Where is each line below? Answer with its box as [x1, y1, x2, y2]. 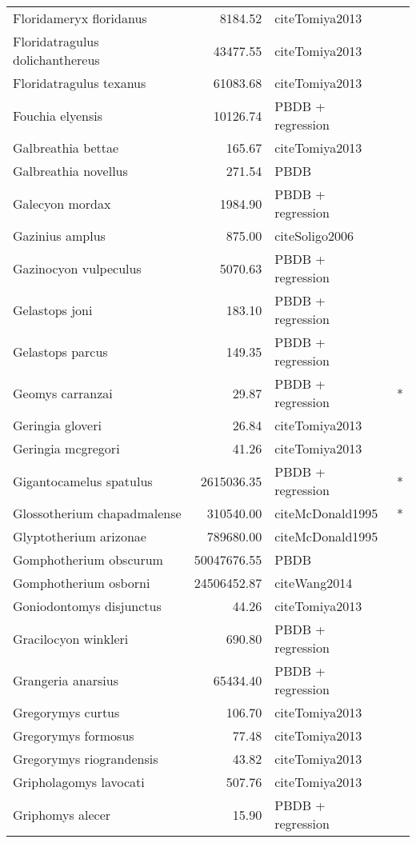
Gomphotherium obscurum [13, 550, 163, 569]
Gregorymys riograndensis [13, 749, 158, 768]
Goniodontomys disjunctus [13, 597, 162, 615]
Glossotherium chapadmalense [13, 504, 182, 522]
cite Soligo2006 [274, 226, 354, 245]
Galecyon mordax [13, 194, 111, 213]
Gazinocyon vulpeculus [13, 258, 142, 278]
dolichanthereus [13, 50, 100, 69]
